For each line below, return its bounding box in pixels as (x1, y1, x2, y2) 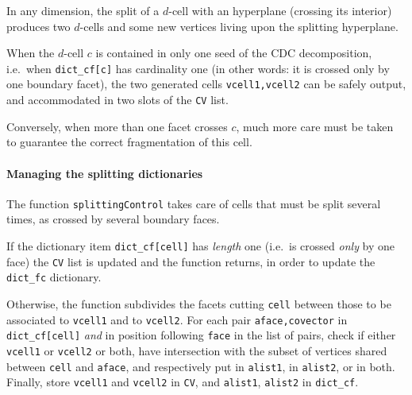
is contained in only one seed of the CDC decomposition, (95, 45, 372, 61)
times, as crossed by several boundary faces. (6, 211, 220, 227)
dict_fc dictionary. (6, 269, 102, 285)
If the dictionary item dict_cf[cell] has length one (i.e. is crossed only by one (6, 237, 395, 254)
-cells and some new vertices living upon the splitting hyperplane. (79, 17, 399, 34)
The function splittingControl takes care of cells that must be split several (6, 195, 381, 211)
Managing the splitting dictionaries (6, 165, 203, 181)
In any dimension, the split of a (6, 2, 160, 18)
